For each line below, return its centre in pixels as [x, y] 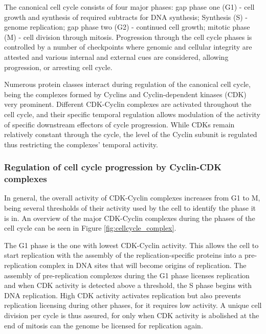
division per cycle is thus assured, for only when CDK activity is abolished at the [132, 315]
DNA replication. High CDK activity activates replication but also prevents [123, 295]
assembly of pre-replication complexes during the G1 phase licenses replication [127, 275]
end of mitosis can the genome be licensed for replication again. [104, 325]
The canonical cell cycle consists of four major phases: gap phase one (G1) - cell [129, 7]
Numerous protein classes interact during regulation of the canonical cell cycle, [127, 84]
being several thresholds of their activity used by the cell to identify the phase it [130, 208]
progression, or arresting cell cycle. [58, 67]
